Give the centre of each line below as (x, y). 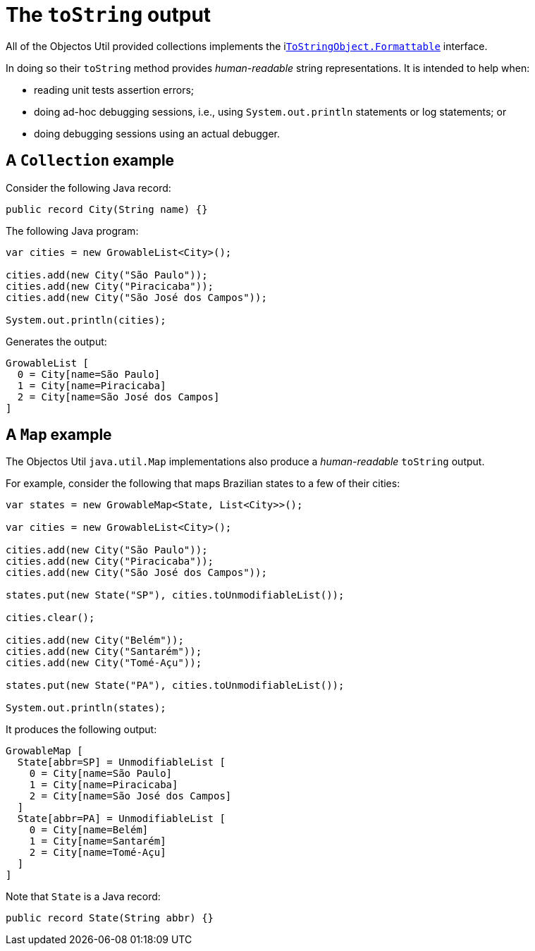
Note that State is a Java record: (83, 897)
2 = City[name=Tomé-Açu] (98, 853)
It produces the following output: (81, 730)
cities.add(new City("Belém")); (95, 640)
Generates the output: (56, 341)
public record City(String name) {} (107, 209)
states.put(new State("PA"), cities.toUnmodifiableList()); (175, 686)
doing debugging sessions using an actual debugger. (157, 133)
